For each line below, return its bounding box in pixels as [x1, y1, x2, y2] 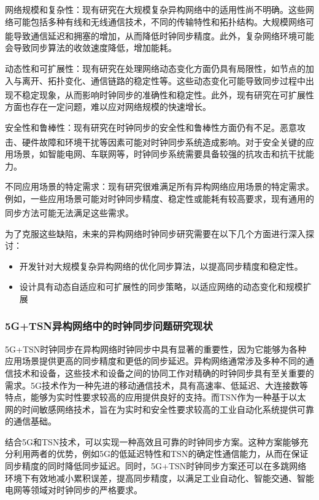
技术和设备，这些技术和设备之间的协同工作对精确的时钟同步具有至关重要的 [13, 366, 314, 379]
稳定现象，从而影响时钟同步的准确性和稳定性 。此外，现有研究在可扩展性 [21, 88, 314, 101]
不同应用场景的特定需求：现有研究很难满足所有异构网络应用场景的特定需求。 [5, 180, 314, 193]
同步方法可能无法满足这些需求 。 [5, 206, 134, 219]
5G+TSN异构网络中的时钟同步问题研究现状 [5, 318, 213, 334]
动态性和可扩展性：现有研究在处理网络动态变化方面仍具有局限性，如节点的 [5, 62, 306, 75]
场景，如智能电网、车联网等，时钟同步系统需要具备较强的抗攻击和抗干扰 [13, 147, 306, 160]
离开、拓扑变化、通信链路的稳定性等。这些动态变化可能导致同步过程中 [21, 74, 306, 87]
